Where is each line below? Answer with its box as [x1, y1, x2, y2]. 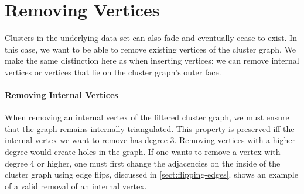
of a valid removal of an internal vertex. [5, 179, 147, 192]
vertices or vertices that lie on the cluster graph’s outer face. [5, 65, 221, 78]
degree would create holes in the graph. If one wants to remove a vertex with [5, 145, 281, 158]
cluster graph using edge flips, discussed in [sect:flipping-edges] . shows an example [5, 168, 298, 181]
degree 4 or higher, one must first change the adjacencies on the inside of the [5, 157, 281, 169]
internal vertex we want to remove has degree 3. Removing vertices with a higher [5, 134, 295, 146]
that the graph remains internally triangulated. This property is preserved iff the [5, 122, 295, 134]
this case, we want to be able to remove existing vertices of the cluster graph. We [5, 43, 296, 55]
